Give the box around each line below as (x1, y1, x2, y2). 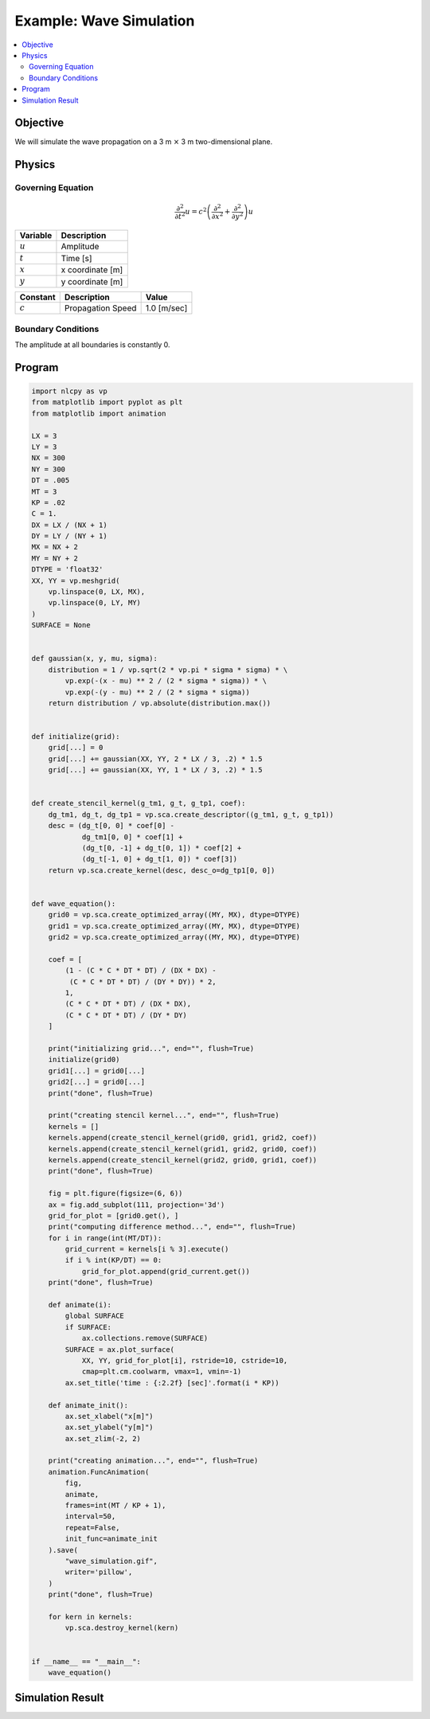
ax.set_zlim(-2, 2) (64, 1434, 141, 1443)
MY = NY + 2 (31, 553, 79, 563)
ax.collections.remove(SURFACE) (81, 1334, 209, 1343)
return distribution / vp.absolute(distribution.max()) (48, 698, 272, 708)
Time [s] (61, 252, 92, 264)
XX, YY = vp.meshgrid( (31, 576, 120, 585)
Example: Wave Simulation (14, 12, 195, 29)
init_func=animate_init (64, 1534, 158, 1544)
